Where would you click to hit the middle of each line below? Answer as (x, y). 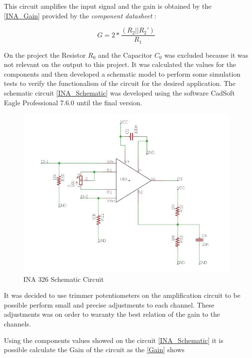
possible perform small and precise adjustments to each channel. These (109, 304)
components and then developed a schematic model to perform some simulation (122, 73)
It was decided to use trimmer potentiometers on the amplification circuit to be (122, 295)
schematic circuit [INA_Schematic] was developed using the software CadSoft (119, 93)
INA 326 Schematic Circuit (64, 279)
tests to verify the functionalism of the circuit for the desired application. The (120, 83)
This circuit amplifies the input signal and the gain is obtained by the (108, 6)
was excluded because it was (206, 55)
